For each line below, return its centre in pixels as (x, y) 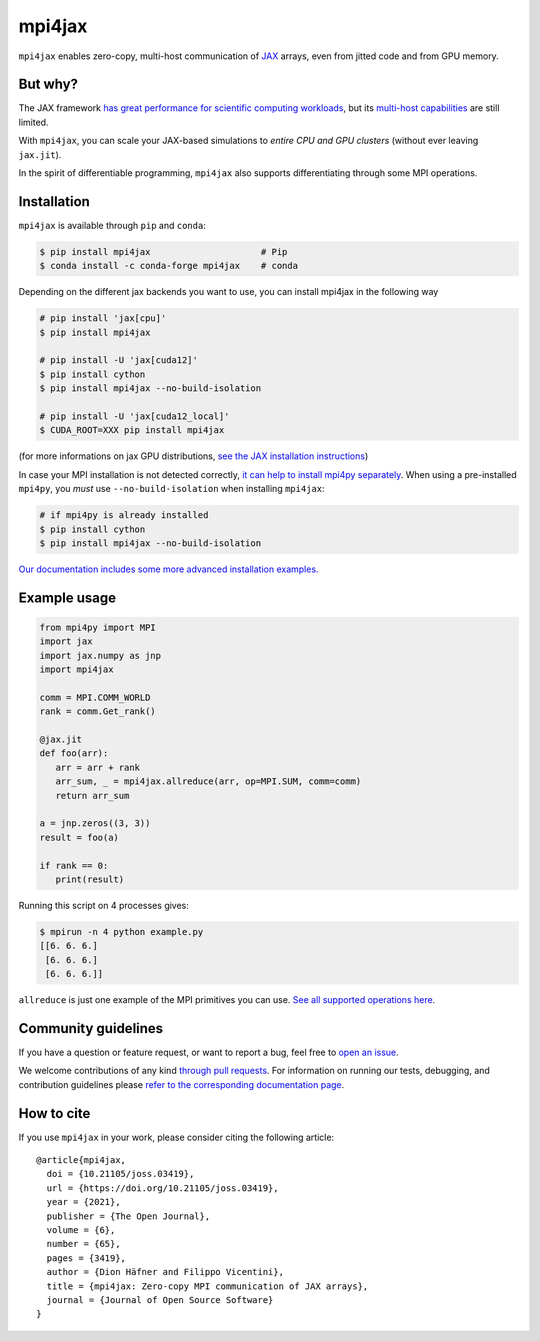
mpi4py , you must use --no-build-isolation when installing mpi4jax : (171, 489)
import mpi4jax (76, 669)
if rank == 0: (74, 865)
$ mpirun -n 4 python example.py (121, 931)
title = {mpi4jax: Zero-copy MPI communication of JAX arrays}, (207, 1286)
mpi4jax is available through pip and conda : (112, 225)
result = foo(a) (79, 837)
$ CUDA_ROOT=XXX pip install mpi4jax (132, 430)
